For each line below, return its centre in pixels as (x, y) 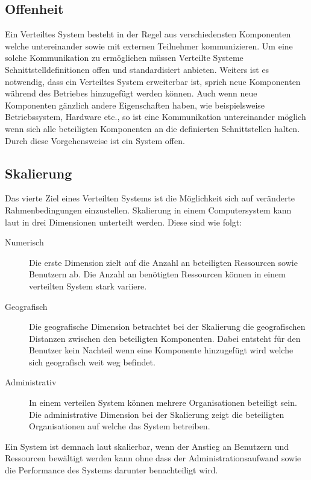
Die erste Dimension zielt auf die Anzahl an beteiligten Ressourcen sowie (163, 262)
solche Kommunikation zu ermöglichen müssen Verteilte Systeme (124, 58)
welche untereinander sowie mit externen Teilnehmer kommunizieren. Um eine (149, 46)
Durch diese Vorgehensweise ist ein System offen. (95, 140)
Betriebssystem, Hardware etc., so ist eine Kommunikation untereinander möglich (155, 117)
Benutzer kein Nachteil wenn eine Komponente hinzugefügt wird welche (161, 350)
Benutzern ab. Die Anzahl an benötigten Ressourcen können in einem (157, 274)
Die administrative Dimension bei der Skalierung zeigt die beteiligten (157, 414)
